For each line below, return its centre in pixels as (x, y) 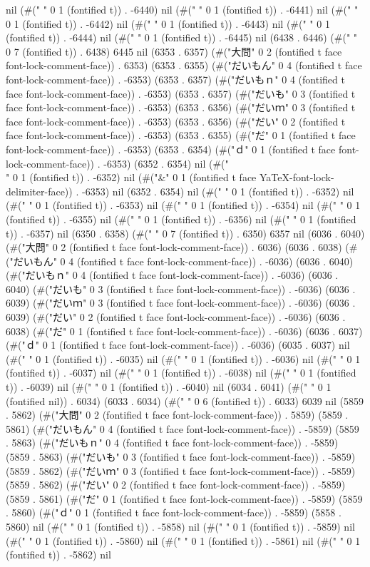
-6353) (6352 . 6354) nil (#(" (166, 163)
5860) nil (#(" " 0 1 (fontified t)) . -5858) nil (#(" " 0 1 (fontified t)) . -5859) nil (180, 526)
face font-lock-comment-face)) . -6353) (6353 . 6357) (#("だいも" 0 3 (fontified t (181, 93)
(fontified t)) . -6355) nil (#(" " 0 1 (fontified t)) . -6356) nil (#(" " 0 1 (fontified (181, 219)
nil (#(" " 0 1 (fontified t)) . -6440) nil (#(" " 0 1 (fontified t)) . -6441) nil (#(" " (182, 9)
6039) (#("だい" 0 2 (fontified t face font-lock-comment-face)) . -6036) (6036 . (176, 317)
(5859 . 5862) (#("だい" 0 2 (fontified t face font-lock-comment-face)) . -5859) (176, 485)
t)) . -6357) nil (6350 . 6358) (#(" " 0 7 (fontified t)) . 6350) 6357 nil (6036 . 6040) (185, 233)
